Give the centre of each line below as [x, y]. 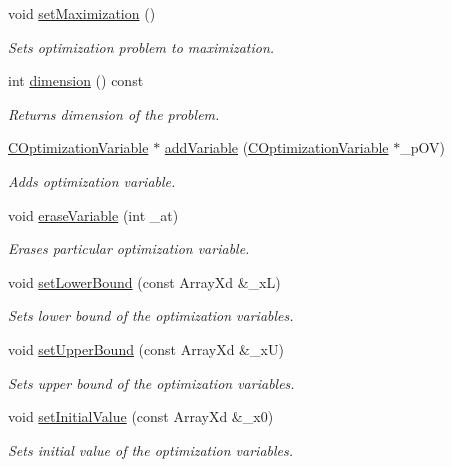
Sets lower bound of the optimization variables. [151, 315]
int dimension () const [76, 80]
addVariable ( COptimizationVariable [276, 147]
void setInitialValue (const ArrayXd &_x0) [141, 416]
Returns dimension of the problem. [114, 113]
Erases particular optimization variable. [129, 248]
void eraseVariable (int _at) [93, 214]
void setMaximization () [82, 13]
